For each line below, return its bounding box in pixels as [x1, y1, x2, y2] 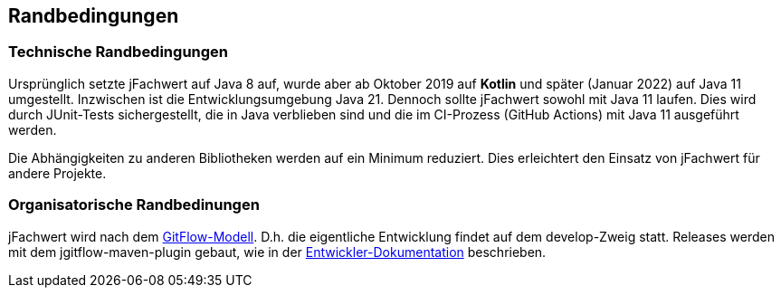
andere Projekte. [8, 165, 107, 181]
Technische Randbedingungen [8, 43, 229, 62]
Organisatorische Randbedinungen [8, 195, 260, 214]
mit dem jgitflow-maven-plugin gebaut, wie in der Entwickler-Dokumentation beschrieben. [8, 243, 547, 260]
